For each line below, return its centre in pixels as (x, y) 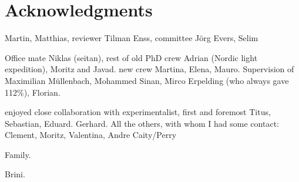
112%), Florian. (33, 92)
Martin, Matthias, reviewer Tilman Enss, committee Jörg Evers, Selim (132, 38)
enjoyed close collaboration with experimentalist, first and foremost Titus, (138, 112)
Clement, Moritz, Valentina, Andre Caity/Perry (91, 135)
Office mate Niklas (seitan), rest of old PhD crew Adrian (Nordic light (131, 57)
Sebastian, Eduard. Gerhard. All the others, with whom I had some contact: (142, 123)
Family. (18, 154)
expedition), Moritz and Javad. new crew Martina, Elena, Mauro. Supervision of (149, 69)
